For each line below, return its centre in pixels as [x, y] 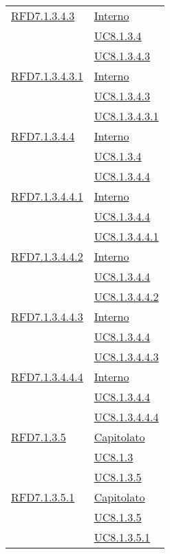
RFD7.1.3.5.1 [43, 497]
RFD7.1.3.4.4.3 [47, 316]
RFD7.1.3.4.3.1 [47, 76]
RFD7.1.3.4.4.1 [47, 196]
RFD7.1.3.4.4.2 [47, 256]
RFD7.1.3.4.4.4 [47, 377]
